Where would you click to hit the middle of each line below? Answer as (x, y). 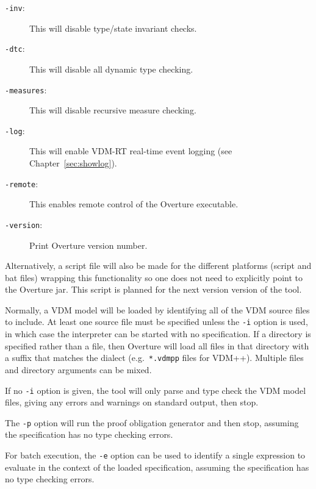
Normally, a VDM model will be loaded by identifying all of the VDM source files (157, 309)
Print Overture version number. (88, 245)
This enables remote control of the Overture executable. (134, 204)
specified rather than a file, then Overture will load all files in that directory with (157, 345)
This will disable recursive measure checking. (113, 110)
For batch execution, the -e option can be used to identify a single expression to (155, 455)
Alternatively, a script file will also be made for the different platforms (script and (158, 266)
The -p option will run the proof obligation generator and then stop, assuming (152, 422)
